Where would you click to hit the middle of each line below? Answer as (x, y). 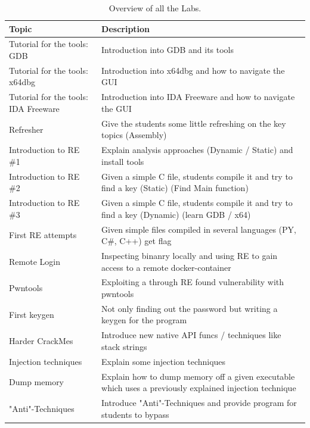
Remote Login (35, 261)
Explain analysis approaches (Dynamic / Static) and (197, 150)
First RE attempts (43, 235)
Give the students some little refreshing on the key (194, 123)
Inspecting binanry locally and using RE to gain (190, 255)
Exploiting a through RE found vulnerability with (193, 282)
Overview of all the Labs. (155, 8)
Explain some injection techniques (164, 361)
